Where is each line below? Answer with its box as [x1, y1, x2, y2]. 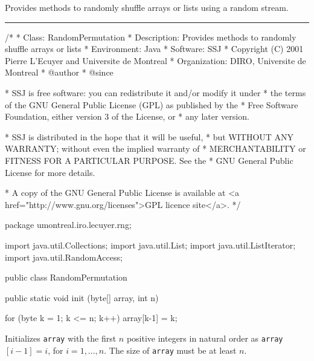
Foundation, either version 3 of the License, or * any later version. [5, 110, 249, 123]
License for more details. [5, 166, 95, 178]
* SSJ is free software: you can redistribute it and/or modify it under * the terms [5, 86, 306, 99]
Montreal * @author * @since [5, 66, 114, 79]
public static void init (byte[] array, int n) [5, 291, 159, 304]
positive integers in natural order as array [126, 331, 283, 344]
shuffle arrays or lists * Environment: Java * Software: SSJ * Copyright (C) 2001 [5, 42, 304, 55]
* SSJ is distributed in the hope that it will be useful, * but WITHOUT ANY [5, 130, 294, 143]
